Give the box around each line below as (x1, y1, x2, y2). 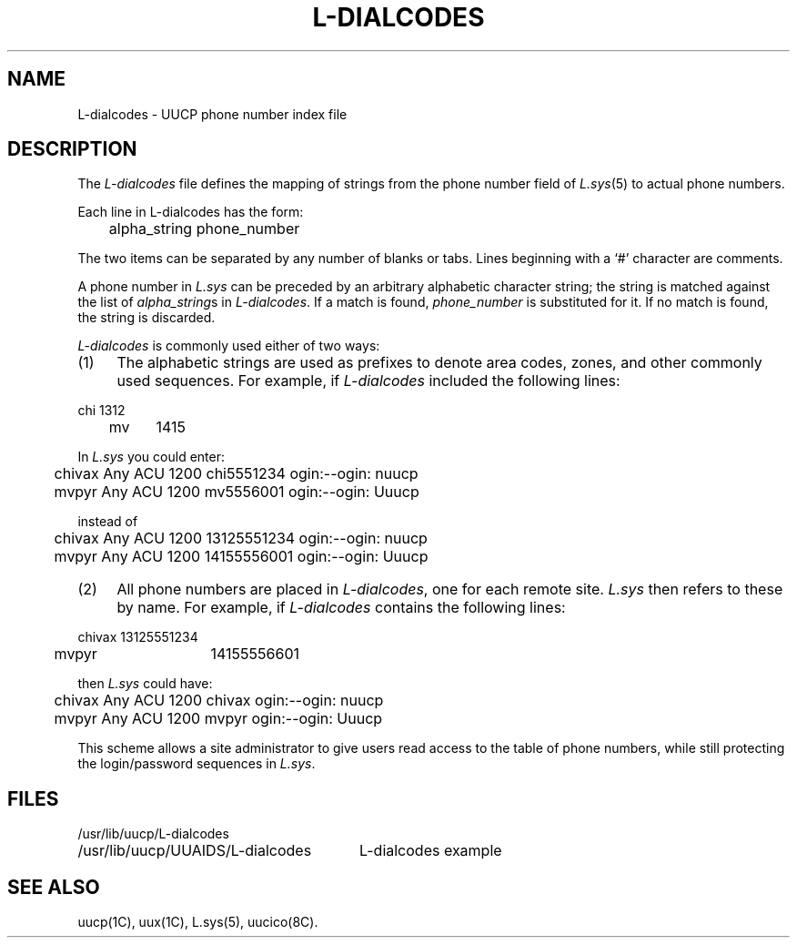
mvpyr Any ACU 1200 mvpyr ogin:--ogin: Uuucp (54, 709, 383, 728)
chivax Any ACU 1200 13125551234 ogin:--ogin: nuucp (54, 529, 428, 548)
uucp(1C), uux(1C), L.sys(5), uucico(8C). (77, 914, 318, 930)
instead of (77, 513, 138, 530)
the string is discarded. (77, 310, 216, 326)
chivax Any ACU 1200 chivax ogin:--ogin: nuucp (54, 691, 384, 710)
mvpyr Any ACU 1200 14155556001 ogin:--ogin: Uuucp (54, 547, 429, 566)
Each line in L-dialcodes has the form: (77, 204, 304, 220)
